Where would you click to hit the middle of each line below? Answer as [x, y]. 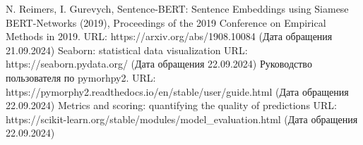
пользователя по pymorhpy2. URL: [81, 77]
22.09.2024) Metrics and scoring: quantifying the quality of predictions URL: [172, 105]
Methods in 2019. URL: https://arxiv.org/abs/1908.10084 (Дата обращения [169, 36]
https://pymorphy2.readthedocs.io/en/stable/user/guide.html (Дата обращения [177, 91]
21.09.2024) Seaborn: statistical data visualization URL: [127, 50]
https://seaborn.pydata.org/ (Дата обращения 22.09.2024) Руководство [159, 64]
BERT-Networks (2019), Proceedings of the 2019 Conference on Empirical [166, 22]
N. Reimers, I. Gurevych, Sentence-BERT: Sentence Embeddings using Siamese [177, 8]
